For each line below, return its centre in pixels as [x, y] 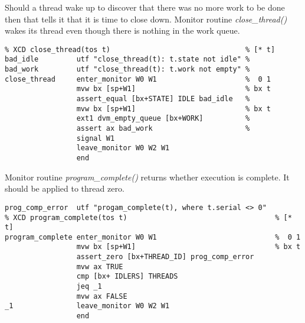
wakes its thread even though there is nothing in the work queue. [122, 30]
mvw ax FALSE [102, 296]
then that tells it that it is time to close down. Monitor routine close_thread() [146, 19]
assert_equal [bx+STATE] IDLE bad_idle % [163, 99]
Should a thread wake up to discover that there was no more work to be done [145, 7]
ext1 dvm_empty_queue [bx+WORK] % [163, 119]
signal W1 [96, 138]
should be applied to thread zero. [65, 188]
